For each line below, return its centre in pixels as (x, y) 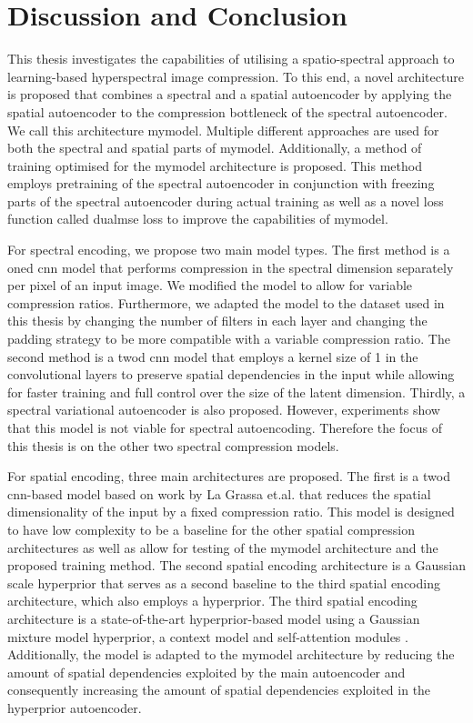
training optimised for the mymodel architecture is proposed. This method (215, 165)
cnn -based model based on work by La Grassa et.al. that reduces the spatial (219, 493)
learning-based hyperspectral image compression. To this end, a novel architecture (236, 76)
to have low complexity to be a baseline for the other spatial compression (211, 529)
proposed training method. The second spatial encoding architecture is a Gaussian (236, 565)
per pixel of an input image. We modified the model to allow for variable (210, 285)
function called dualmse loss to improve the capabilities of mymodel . (198, 219)
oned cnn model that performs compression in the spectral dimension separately (231, 267)
